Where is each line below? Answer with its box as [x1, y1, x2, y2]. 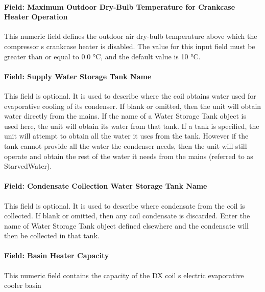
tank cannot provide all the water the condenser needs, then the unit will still [4, 140, 247, 151]
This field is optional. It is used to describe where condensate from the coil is [4, 200, 245, 211]
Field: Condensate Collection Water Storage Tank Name [4, 181, 207, 191]
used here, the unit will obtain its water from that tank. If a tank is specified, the [4, 120, 259, 131]
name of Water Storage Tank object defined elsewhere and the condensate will [4, 220, 249, 231]
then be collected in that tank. [4, 230, 100, 241]
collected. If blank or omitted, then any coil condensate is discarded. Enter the [4, 210, 250, 221]
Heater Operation [4, 11, 68, 22]
